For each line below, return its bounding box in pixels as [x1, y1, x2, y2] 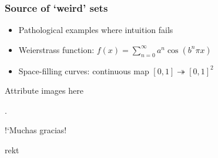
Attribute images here [5, 84, 83, 97]
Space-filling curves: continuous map [18, 64, 149, 77]
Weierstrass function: [18, 43, 95, 55]
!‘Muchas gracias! [5, 124, 67, 136]
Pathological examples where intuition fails [18, 24, 173, 36]
